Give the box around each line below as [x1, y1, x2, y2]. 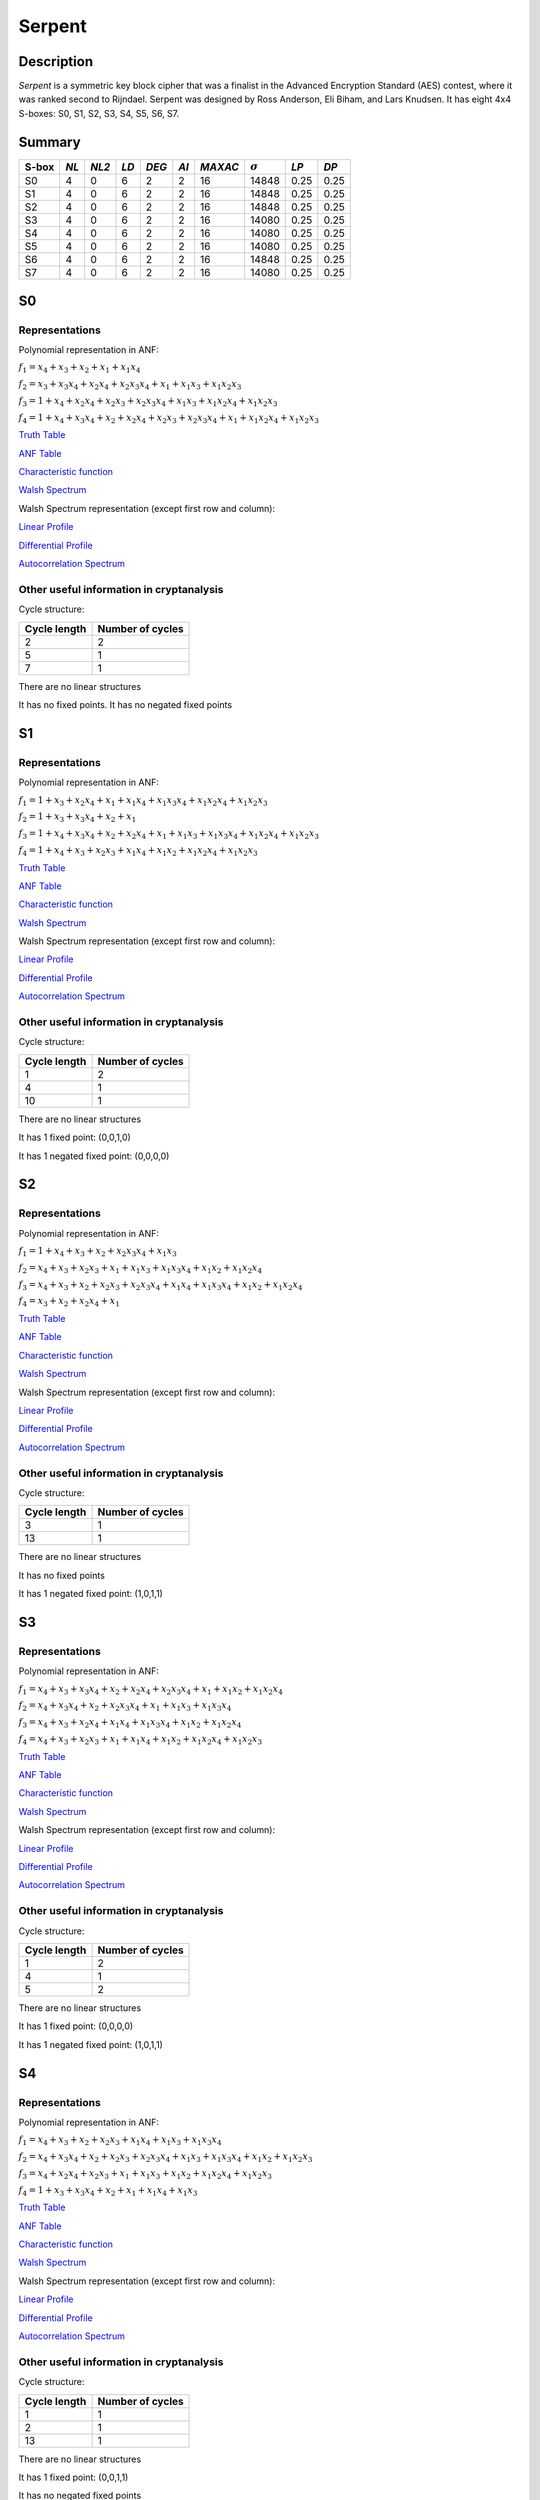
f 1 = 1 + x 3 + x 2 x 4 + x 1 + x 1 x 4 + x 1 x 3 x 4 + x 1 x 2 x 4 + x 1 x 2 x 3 [18, 794, 269, 808]
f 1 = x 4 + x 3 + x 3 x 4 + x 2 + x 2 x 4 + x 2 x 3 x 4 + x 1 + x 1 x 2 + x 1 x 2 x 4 [18, 1683, 284, 1697]
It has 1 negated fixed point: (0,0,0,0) [18, 1150, 170, 1162]
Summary [18, 133, 81, 150]
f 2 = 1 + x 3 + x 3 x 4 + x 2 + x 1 [18, 811, 137, 825]
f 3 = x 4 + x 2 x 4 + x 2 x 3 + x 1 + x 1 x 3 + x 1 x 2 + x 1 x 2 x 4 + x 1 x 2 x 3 [18, 2167, 272, 2181]
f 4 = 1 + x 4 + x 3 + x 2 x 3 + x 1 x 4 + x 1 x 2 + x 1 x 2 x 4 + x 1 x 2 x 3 [18, 844, 259, 858]
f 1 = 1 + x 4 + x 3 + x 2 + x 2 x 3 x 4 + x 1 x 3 [18, 1245, 177, 1259]
